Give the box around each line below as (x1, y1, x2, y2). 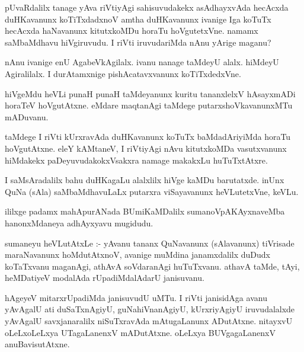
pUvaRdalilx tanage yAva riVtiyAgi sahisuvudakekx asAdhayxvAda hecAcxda (5, 1, 289, 13)
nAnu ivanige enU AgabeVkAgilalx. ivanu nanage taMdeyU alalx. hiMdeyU (5, 56, 279, 68)
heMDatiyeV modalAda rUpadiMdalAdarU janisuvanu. (5, 271, 204, 284)
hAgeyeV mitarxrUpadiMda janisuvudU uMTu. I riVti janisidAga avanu (5, 291, 267, 303)
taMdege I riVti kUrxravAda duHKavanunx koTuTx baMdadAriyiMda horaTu (5, 130, 291, 143)
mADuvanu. (5, 110, 49, 123)
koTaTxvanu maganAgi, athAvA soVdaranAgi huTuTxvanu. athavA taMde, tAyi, (5, 260, 300, 272)
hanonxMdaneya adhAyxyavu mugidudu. (5, 216, 153, 229)
